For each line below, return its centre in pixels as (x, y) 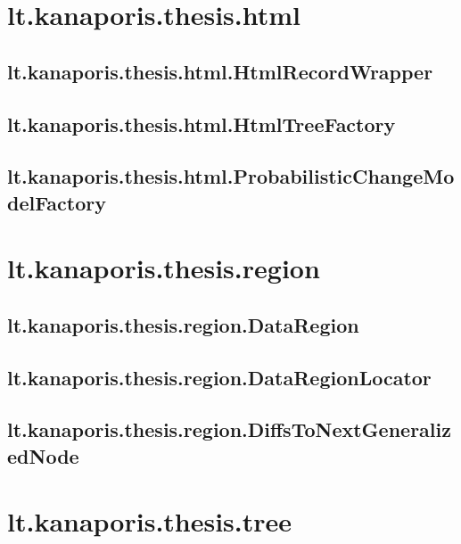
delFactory (57, 202)
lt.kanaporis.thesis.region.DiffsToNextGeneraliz (229, 429)
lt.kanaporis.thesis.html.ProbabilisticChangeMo (231, 176)
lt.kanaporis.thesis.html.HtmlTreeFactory (202, 124)
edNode (43, 455)
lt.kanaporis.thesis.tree (150, 521)
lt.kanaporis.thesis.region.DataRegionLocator (219, 377)
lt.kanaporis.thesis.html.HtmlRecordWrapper (220, 71)
